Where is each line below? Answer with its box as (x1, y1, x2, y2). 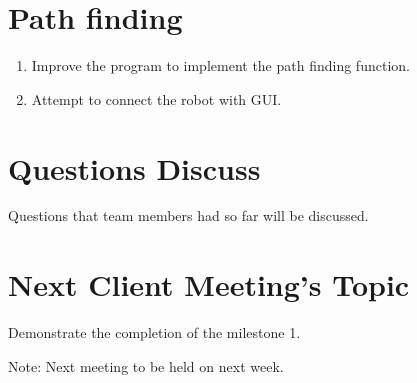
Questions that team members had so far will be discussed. (8, 205, 369, 226)
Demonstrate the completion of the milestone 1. (8, 322, 301, 343)
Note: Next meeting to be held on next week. (8, 355, 284, 376)
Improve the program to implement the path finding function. (31, 55, 410, 76)
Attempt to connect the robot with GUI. (31, 88, 282, 109)
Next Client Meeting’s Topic (8, 264, 410, 305)
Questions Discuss (8, 147, 261, 188)
